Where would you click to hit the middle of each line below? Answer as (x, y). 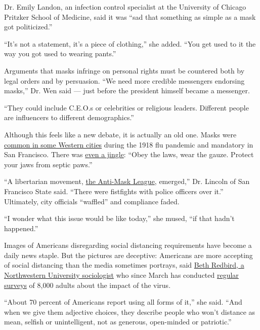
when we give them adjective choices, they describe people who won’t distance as (130, 311)
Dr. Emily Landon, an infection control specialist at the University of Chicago (125, 7)
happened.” (21, 228)
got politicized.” (28, 27)
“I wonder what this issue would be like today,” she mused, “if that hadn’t (119, 218)
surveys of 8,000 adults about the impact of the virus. (88, 285)
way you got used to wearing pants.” (60, 53)
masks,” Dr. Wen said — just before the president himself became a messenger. (127, 90)
